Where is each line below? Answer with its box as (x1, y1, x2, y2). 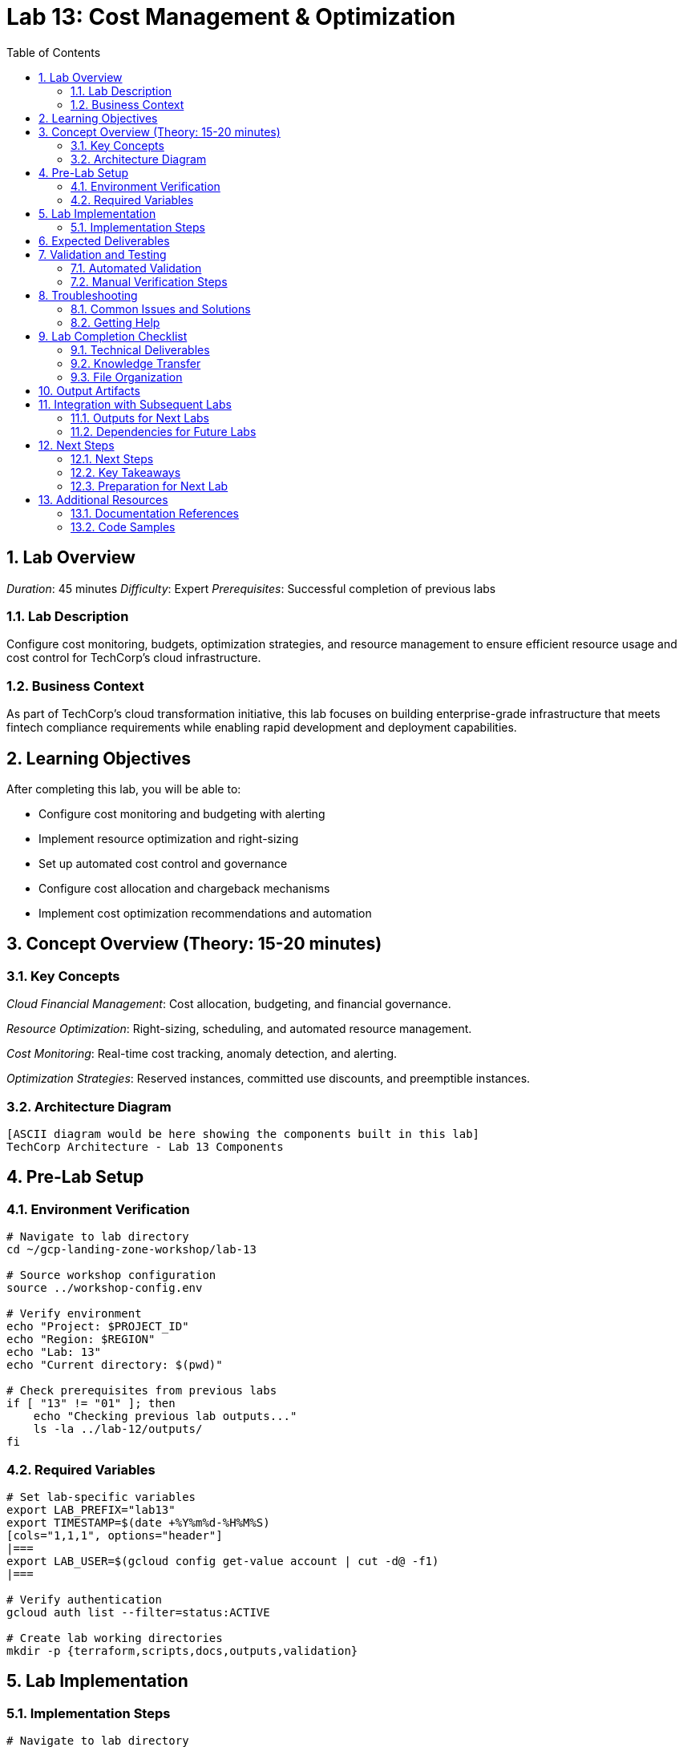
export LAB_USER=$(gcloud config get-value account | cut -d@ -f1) (6, 1554, 439, 1567)
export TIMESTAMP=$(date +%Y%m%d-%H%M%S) (6, 1515, 270, 1529)
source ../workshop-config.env (6, 1281, 203, 1295)
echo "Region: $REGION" (6, 1333, 156, 1346)
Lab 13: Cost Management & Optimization (6, 3, 456, 30)
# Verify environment (6, 1307, 142, 1321)
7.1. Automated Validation (71, 260, 202, 275)
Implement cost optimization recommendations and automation (38, 906, 372, 920)
